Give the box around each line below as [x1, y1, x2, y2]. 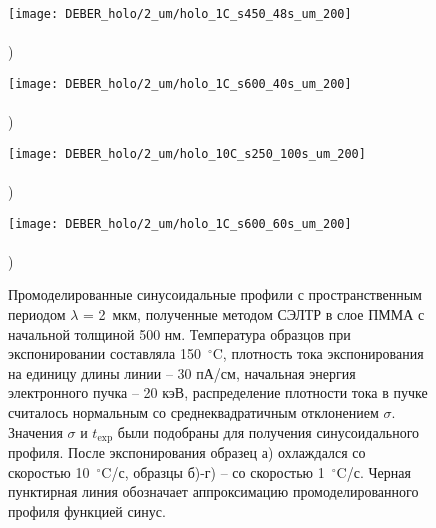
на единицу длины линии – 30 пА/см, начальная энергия [8, 362, 356, 383]
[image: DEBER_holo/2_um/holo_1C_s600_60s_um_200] [8, 216, 352, 231]
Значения [8, 421, 63, 442]
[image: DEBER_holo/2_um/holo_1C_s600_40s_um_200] [8, 76, 352, 91]
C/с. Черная [336, 461, 411, 482]
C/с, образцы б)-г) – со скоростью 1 [101, 461, 325, 482]
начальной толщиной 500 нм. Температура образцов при [8, 323, 351, 344]
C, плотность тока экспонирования [212, 343, 424, 364]
